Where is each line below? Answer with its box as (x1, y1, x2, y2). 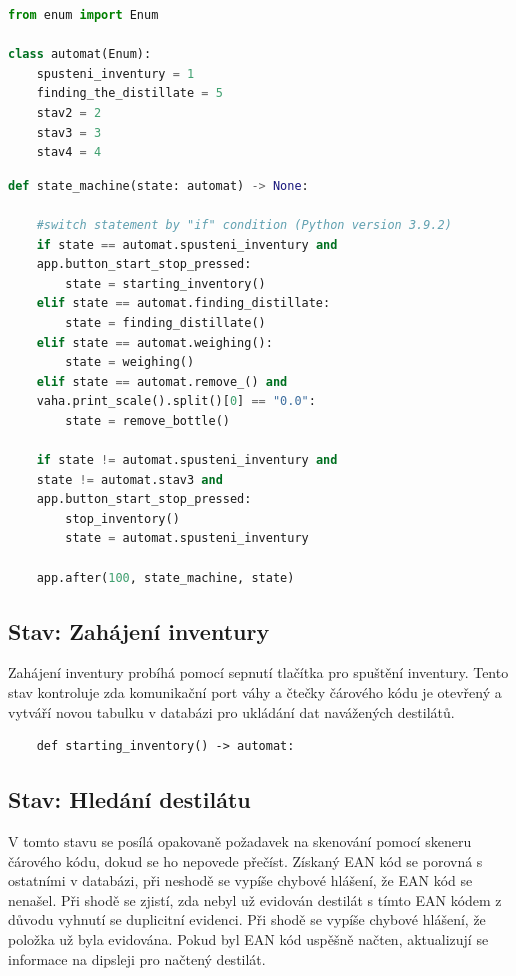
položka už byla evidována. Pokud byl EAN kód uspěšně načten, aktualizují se (8, 928, 489, 949)
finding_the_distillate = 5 (36, 86, 223, 101)
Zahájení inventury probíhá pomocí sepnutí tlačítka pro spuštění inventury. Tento (8, 662, 509, 683)
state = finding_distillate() (65, 315, 266, 330)
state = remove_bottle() (65, 413, 230, 428)
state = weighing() (65, 355, 195, 370)
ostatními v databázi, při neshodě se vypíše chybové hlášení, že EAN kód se (8, 870, 473, 891)
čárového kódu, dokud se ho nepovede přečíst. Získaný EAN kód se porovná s (8, 850, 483, 871)
